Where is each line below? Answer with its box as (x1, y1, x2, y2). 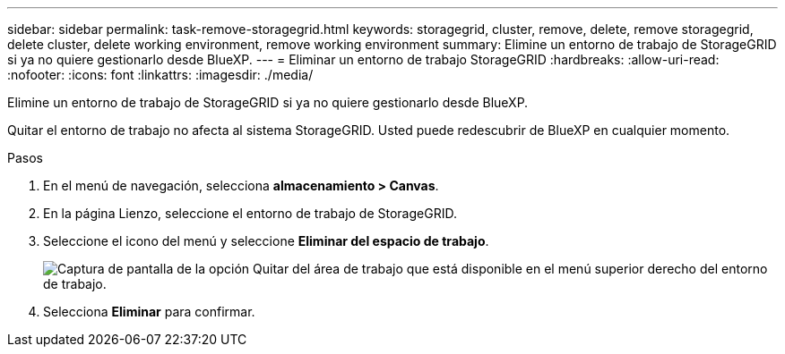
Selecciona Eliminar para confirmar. (43, 304, 255, 319)
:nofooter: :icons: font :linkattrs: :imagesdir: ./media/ (7, 67, 314, 82)
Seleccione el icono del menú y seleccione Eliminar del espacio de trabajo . (43, 233, 489, 249)
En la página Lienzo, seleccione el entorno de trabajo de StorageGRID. (43, 206, 457, 221)
